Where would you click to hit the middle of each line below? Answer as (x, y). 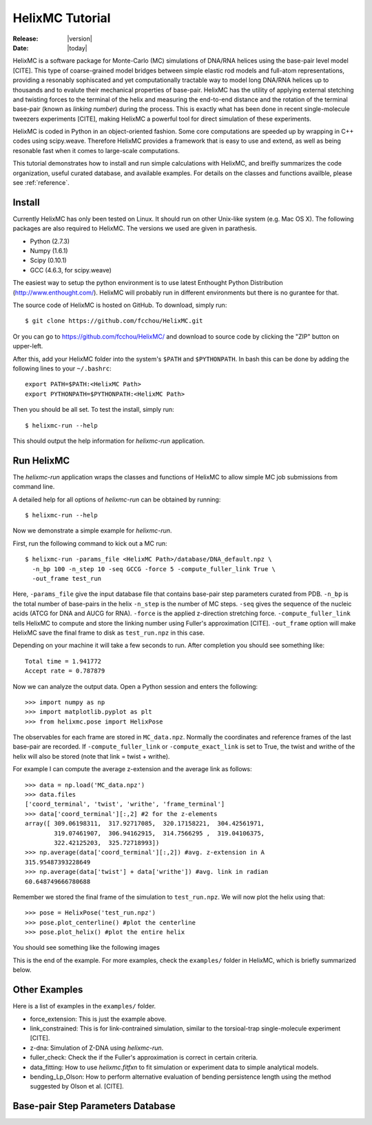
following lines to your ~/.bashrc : (62, 368)
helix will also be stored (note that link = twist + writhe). (91, 756)
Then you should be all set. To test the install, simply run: (94, 410)
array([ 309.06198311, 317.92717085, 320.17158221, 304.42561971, (145, 824)
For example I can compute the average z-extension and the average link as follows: (132, 769)
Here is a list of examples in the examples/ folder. (84, 1006)
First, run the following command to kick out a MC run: (90, 543)
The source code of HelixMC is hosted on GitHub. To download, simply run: (120, 305)
